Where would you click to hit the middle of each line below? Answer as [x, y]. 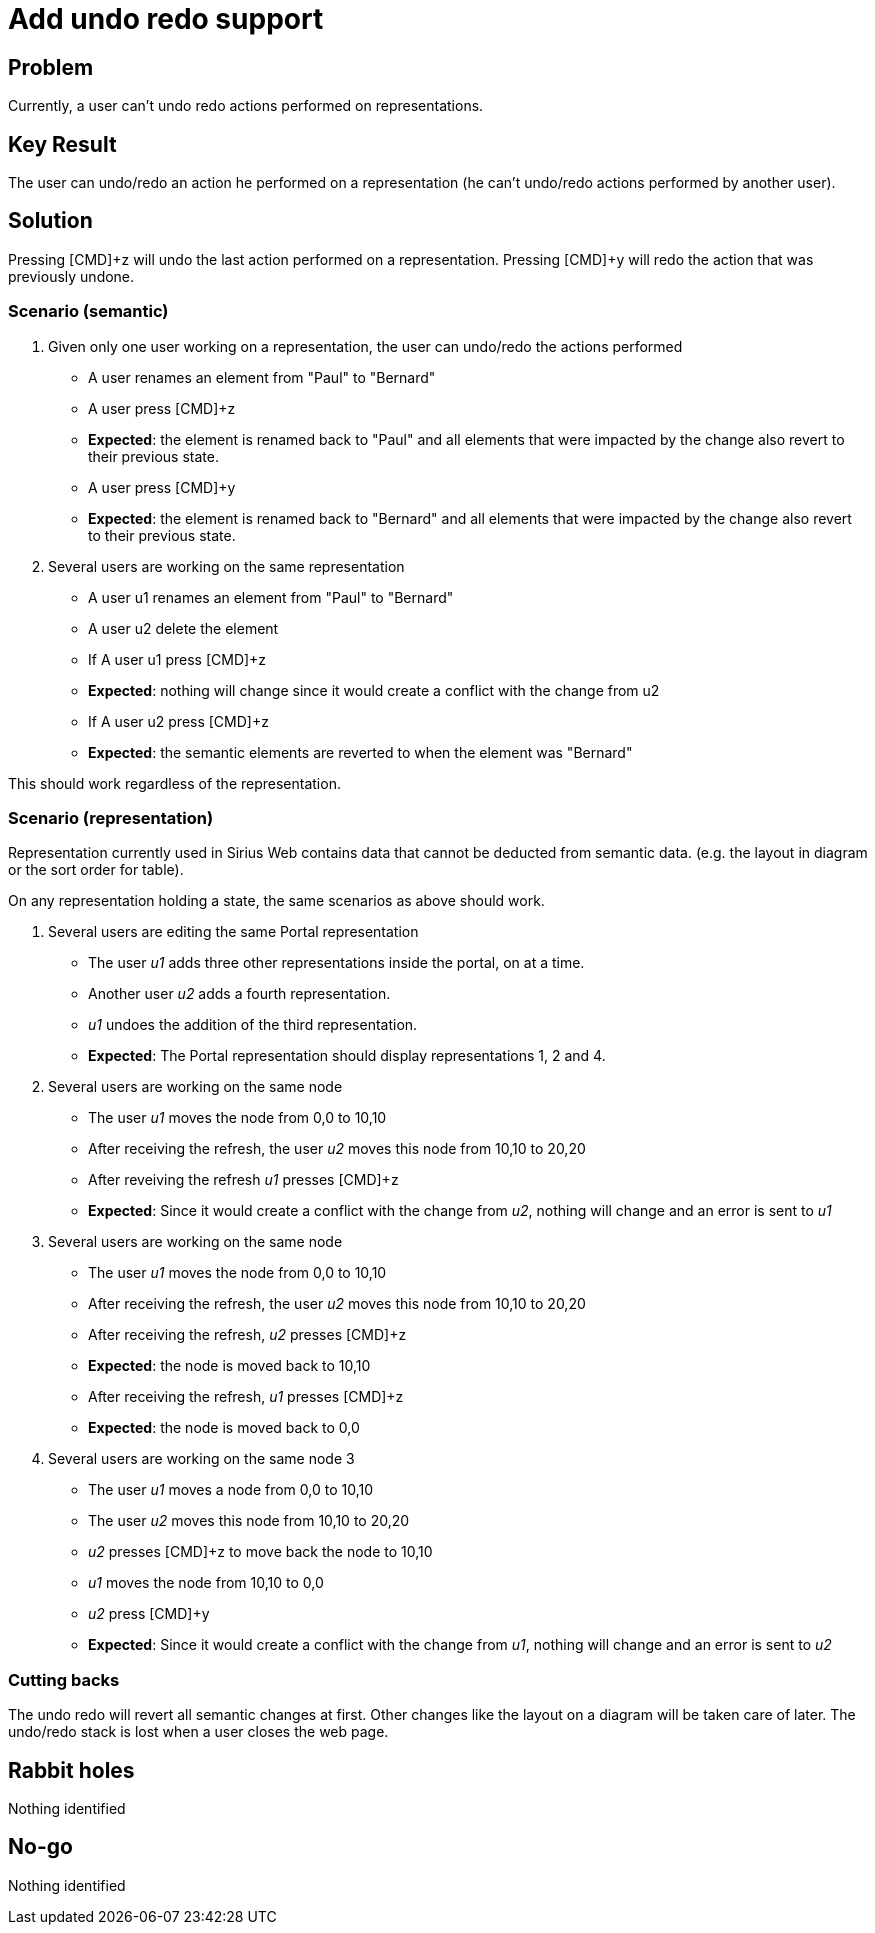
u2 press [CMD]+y [149, 1614]
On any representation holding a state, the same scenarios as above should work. [276, 901]
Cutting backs [64, 1679]
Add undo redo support [166, 19]
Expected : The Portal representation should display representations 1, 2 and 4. [347, 1056]
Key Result [62, 144]
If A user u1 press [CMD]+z [177, 659]
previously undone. [71, 276]
